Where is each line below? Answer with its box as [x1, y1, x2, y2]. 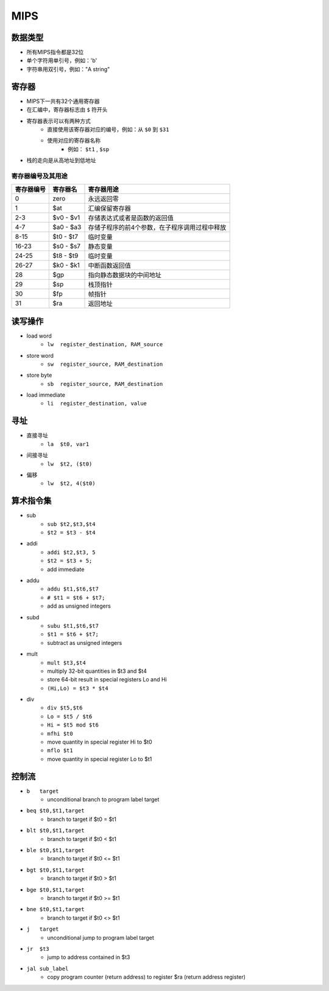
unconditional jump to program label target [47, 934, 155, 941]
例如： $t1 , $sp [68, 145, 110, 152]
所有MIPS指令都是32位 [26, 49, 84, 56]
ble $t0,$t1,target [26, 847, 85, 854]
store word [26, 352, 54, 359]
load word [26, 332, 52, 339]
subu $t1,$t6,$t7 [47, 622, 99, 629]
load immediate [26, 391, 65, 399]
